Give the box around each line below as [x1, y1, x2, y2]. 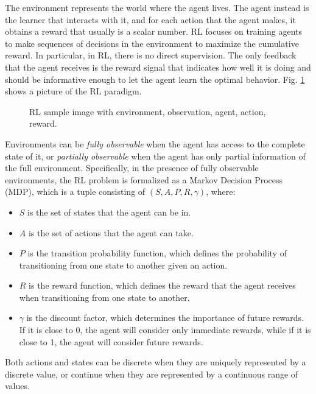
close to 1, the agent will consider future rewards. [19, 335, 203, 348]
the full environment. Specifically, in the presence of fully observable [5, 161, 259, 174]
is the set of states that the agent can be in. [27, 205, 191, 218]
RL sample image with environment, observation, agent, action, [29, 105, 266, 118]
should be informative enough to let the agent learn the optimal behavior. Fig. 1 [5, 72, 305, 85]
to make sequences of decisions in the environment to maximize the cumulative [5, 37, 299, 49]
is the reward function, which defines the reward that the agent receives [29, 279, 296, 292]
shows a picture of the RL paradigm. [5, 85, 142, 97]
